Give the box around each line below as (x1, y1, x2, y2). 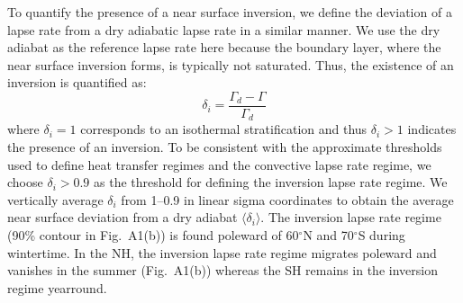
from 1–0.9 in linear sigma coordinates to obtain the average (121, 190, 454, 209)
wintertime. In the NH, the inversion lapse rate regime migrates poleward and (7, 243, 437, 262)
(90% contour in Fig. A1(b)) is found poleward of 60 (7, 226, 299, 245)
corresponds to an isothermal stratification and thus (80, 120, 368, 138)
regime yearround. (7, 278, 107, 297)
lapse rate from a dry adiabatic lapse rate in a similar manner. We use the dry (7, 20, 440, 39)
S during (358, 226, 405, 245)
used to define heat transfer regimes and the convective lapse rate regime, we (7, 155, 431, 174)
